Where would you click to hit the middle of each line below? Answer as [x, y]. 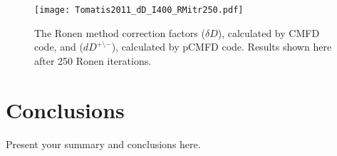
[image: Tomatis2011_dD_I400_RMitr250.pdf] [139, 10]
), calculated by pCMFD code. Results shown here [222, 47]
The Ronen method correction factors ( [120, 32]
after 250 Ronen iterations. [93, 60]
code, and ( [59, 47]
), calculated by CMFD [269, 32]
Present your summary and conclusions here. [103, 144]
